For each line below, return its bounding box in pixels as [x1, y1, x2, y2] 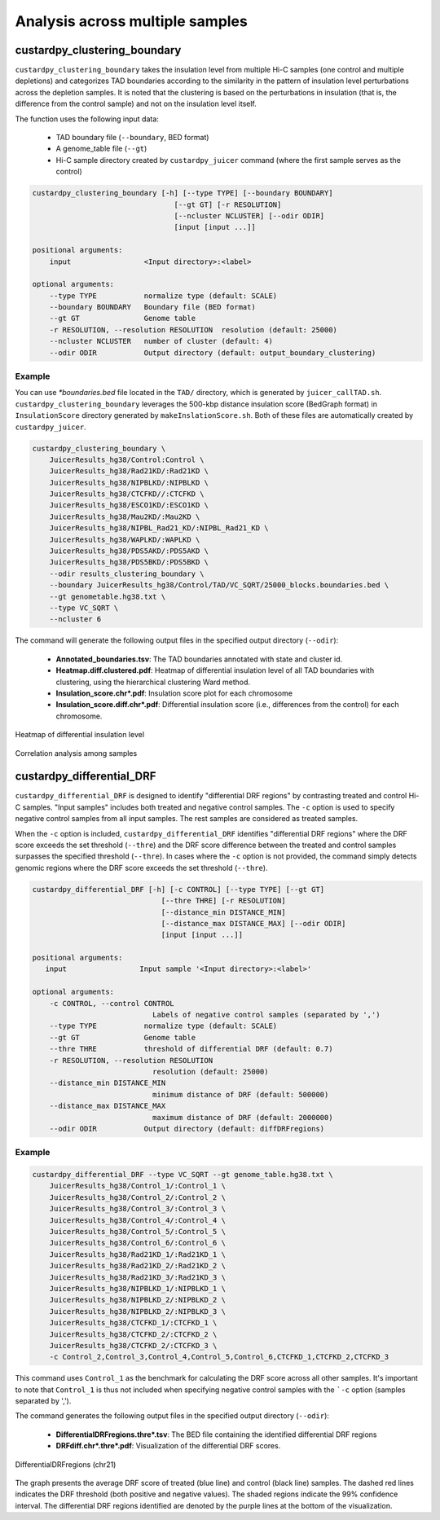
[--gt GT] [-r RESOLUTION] [174, 200, 282, 209]
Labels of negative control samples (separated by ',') [152, 1010, 381, 1020]
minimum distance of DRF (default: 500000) [152, 1090, 329, 1099]
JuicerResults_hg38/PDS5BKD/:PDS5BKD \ [49, 558, 209, 567]
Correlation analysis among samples [15, 748, 138, 758]
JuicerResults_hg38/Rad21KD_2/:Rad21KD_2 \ [49, 1261, 226, 1271]
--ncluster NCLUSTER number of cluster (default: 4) [49, 336, 273, 346]
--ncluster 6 [49, 615, 102, 624]
